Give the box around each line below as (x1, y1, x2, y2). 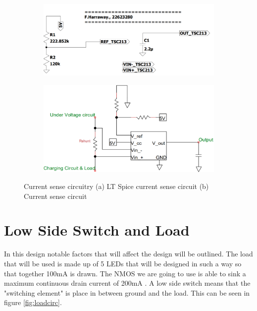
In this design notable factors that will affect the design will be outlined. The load (4, 249, 253, 259)
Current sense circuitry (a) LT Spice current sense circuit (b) (24, 181, 209, 191)
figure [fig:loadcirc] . (4, 297, 62, 308)
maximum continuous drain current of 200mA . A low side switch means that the (4, 278, 251, 288)
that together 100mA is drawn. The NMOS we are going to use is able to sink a (4, 268, 246, 278)
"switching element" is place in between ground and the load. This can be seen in (4, 287, 250, 298)
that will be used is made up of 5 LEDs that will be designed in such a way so (4, 258, 242, 268)
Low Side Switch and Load (4, 220, 190, 240)
